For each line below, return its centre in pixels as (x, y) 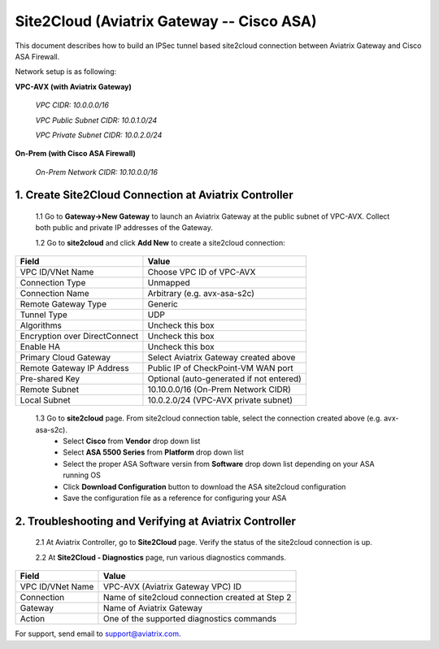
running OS (82, 475)
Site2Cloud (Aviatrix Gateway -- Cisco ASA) (166, 21)
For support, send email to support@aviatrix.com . (98, 634)
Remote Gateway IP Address (74, 368)
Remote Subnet (50, 390)
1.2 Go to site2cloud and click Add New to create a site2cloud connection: (161, 242)
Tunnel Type (44, 315)
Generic (163, 304)
